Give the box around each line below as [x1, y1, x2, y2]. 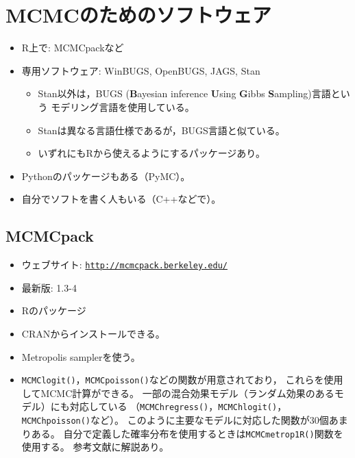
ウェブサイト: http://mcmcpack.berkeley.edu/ [21, 257, 228, 272]
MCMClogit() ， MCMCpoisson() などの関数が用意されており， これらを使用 [21, 372, 343, 387]
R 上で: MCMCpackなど [21, 40, 124, 55]
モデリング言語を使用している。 [51, 99, 195, 114]
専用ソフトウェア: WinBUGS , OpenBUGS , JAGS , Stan [21, 63, 260, 77]
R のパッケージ [21, 303, 86, 318]
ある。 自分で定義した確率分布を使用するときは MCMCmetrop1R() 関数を [31, 426, 343, 440]
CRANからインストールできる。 [21, 326, 165, 340]
